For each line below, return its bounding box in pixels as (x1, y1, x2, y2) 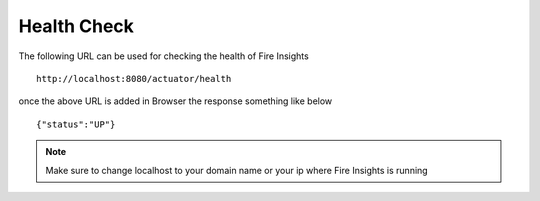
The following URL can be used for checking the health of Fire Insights (18, 50, 309, 62)
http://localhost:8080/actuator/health (36, 73, 232, 84)
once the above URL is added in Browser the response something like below (18, 95, 333, 107)
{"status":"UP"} (36, 118, 116, 130)
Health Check (18, 15, 135, 37)
